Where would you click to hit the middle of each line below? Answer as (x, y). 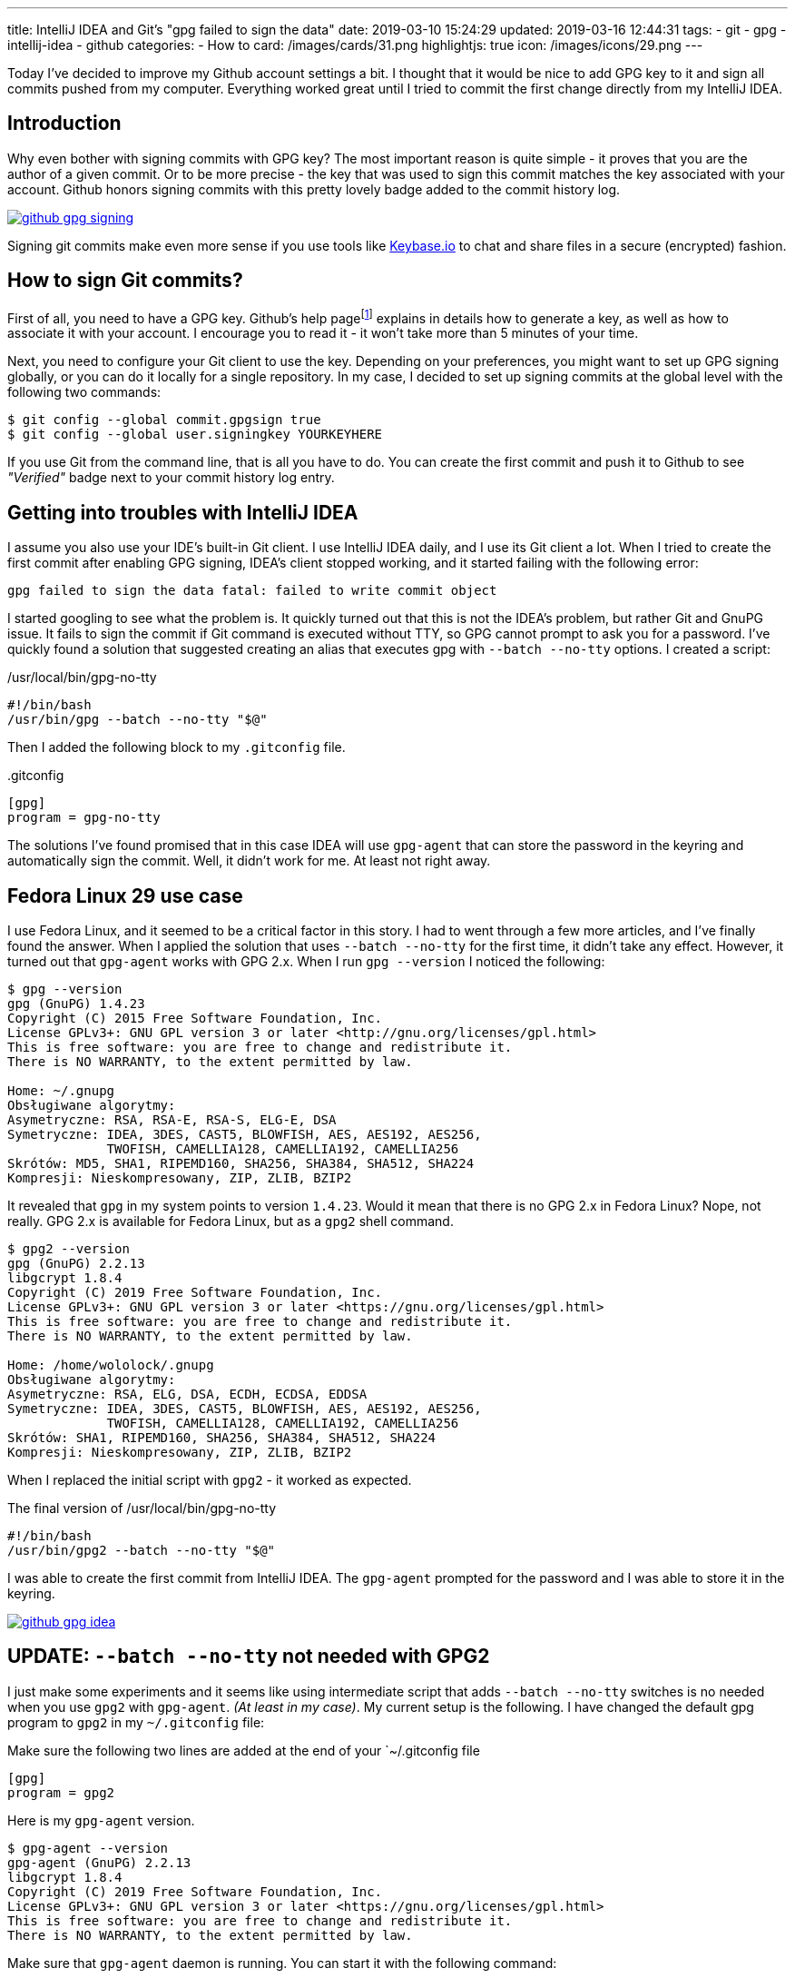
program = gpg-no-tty (84, 818)
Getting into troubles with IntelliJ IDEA (183, 512)
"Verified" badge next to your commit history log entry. (171, 478)
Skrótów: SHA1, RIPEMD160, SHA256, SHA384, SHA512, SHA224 (222, 1438)
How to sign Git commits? (125, 281)
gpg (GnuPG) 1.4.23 (76, 1004)
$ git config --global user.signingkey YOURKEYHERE (195, 435)
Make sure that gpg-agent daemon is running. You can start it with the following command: (282, 1963)
